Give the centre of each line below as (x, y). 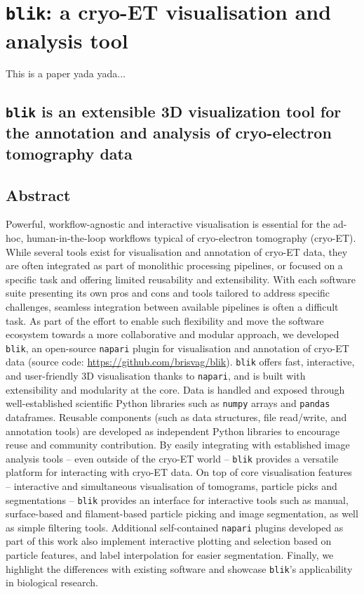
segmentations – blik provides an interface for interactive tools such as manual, (177, 499)
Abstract (38, 194)
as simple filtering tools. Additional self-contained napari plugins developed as (175, 527)
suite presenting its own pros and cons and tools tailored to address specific (168, 293)
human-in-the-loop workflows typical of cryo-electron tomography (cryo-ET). (191, 237)
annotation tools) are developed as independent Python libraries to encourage (173, 431)
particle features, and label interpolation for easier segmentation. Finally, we (170, 555)
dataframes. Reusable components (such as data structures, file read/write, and (176, 417)
